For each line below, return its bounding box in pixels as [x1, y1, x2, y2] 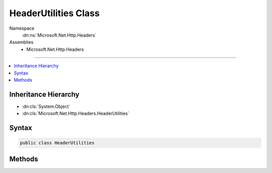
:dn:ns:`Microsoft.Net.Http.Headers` [22, 32, 97, 38]
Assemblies [9, 39, 34, 45]
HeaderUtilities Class [9, 8, 100, 19]
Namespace [9, 25, 35, 31]
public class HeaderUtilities [20, 140, 95, 146]
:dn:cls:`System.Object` [22, 103, 71, 109]
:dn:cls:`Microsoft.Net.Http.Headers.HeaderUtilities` [22, 110, 129, 117]
